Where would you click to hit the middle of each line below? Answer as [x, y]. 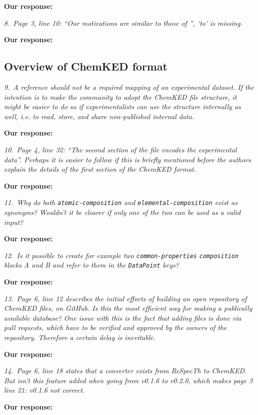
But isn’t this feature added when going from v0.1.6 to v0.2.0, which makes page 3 [129, 380]
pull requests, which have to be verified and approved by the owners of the [115, 327]
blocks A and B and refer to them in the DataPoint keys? [91, 265]
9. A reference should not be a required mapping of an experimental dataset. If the [129, 87]
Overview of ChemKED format [86, 66]
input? [14, 222]
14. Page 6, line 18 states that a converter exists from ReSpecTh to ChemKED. [126, 371]
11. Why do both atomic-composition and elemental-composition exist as [121, 202]
